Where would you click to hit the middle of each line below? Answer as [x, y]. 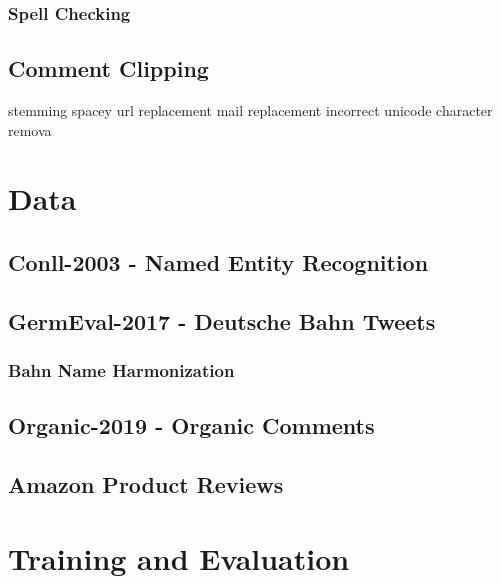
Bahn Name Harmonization [121, 370]
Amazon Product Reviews [146, 484]
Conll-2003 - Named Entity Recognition [218, 262]
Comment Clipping [108, 68]
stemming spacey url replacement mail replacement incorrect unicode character [250, 110]
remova [30, 129]
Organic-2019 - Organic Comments [191, 425]
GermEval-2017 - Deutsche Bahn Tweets [222, 320]
